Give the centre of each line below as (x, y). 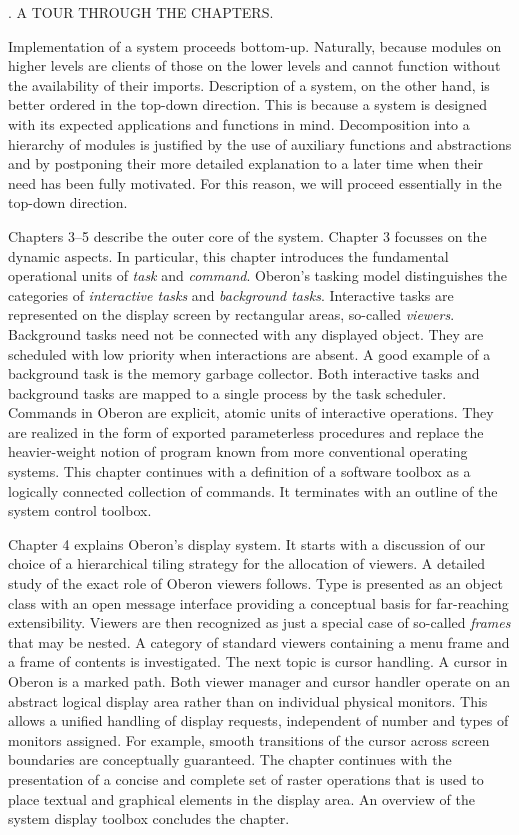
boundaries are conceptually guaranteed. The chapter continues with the (230, 759)
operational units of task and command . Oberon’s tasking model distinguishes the (258, 275)
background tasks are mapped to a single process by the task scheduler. (227, 392)
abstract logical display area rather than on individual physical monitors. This (248, 700)
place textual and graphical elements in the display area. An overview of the (241, 798)
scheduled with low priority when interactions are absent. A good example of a (249, 353)
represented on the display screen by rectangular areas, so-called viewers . (231, 314)
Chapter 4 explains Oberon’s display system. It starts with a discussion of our (247, 543)
